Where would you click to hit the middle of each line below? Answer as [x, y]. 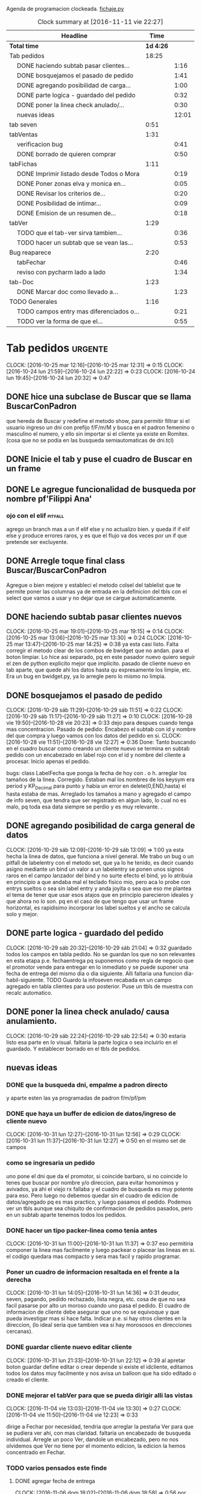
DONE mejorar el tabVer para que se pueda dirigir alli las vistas [99, 1395]
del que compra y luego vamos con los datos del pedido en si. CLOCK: [94, 736]
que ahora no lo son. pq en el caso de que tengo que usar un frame [90, 901]
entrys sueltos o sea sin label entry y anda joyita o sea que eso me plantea [99, 888]
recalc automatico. [30, 992]
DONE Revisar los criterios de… [61, 193]
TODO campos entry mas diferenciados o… [78, 311]
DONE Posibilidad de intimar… [59, 203]
